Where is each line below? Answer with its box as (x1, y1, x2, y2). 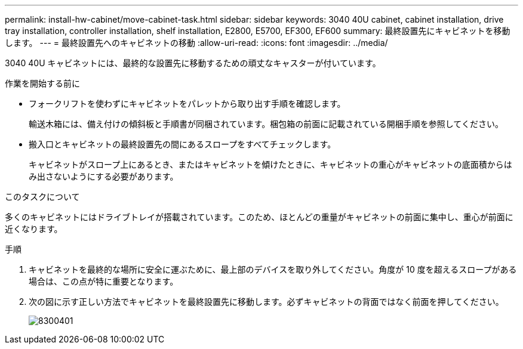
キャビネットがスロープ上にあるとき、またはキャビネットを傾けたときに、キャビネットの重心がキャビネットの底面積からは (29, 159, 512, 169)
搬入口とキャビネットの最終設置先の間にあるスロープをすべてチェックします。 (29, 139, 336, 149)
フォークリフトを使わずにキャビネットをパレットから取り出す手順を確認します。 (29, 98, 346, 109)
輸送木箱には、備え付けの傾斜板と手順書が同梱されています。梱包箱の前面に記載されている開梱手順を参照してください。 (29, 119, 503, 129)
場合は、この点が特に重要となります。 (29, 276, 179, 286)
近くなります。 (5, 224, 63, 234)
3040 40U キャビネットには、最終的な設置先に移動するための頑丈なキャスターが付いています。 (5, 58, 381, 68)
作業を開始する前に (5, 78, 80, 88)
